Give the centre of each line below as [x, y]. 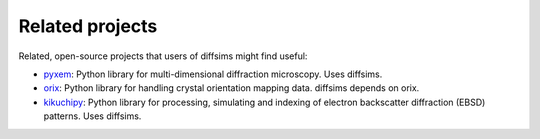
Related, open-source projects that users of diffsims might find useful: [163, 56]
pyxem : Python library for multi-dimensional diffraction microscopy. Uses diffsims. [213, 74]
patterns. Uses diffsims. [92, 116]
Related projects [88, 26]
